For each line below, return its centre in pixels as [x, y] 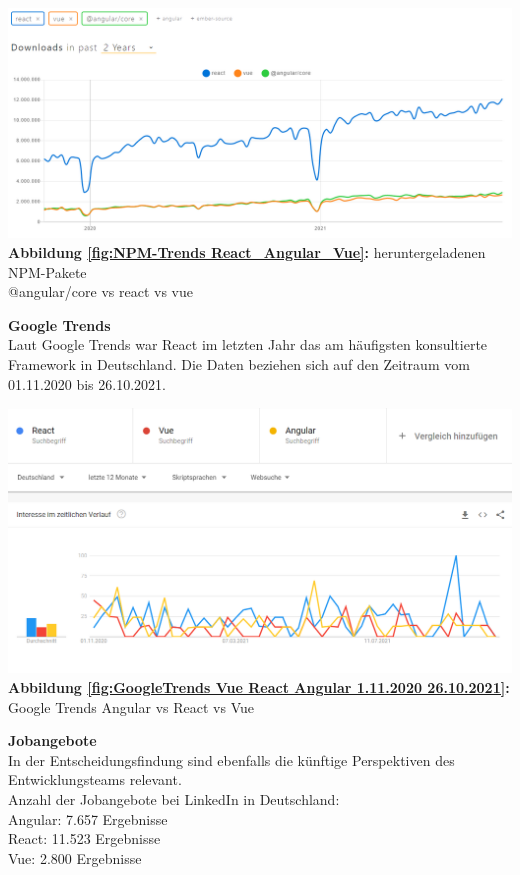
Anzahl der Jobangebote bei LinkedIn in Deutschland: [174, 798]
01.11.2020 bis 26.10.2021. [87, 383]
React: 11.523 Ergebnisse [84, 838]
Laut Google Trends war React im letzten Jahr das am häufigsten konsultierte [248, 344]
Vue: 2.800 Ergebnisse [75, 857]
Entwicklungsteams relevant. [95, 779]
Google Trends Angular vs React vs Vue [131, 706]
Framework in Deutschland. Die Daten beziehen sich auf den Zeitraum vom [239, 363]
